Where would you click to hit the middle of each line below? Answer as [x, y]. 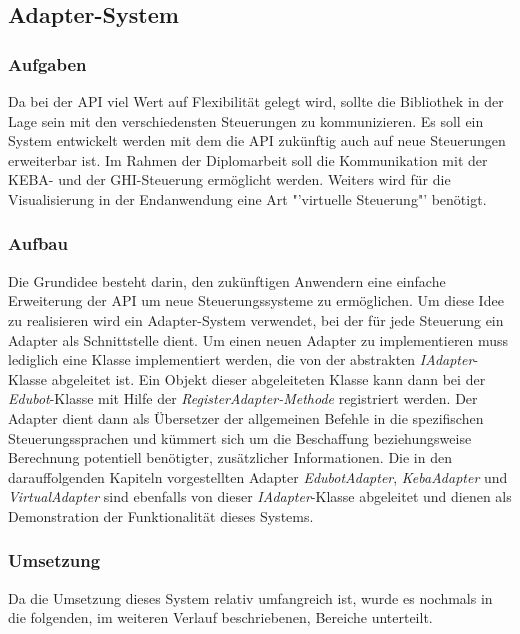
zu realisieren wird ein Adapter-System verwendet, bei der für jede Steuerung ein [256, 319]
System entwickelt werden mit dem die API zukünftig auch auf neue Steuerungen [257, 140]
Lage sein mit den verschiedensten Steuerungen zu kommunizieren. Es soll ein [246, 120]
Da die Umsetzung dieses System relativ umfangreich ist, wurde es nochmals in [250, 597]
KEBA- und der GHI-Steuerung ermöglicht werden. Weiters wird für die [229, 179]
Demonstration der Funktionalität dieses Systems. [161, 515]
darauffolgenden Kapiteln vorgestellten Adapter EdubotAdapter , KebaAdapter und [258, 476]
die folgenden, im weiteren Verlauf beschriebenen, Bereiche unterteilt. [220, 617]
